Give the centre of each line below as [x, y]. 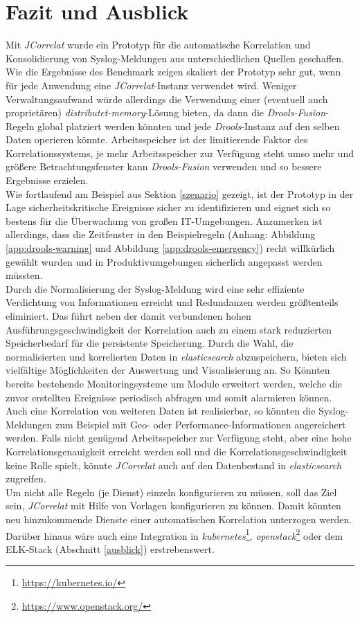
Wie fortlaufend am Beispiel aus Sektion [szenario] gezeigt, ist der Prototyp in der [180, 193]
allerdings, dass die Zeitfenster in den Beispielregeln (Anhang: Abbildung [161, 234]
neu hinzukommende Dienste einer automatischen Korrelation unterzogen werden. [179, 519]
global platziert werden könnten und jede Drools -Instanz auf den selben [189, 126]
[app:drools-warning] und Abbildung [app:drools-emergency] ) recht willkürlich [170, 248]
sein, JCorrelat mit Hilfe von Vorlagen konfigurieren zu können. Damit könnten [173, 506]
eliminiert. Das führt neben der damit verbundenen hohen [128, 316]
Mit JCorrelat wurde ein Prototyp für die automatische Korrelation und [158, 45]
